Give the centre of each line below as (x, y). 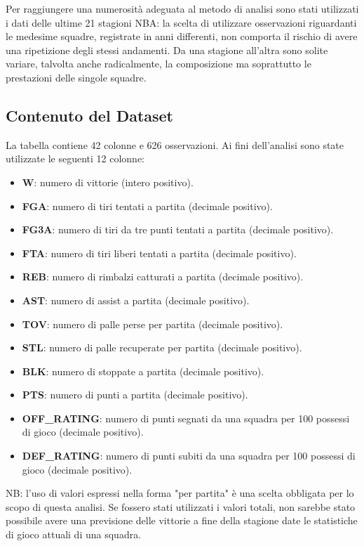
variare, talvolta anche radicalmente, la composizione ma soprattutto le (159, 64)
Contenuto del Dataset (90, 115)
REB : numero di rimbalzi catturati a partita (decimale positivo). (163, 277)
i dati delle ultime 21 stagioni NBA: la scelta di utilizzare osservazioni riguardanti (181, 22)
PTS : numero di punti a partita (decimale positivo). (135, 395)
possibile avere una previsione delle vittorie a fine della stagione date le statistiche (182, 520)
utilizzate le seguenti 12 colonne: (75, 158)
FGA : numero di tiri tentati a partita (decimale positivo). (147, 206)
